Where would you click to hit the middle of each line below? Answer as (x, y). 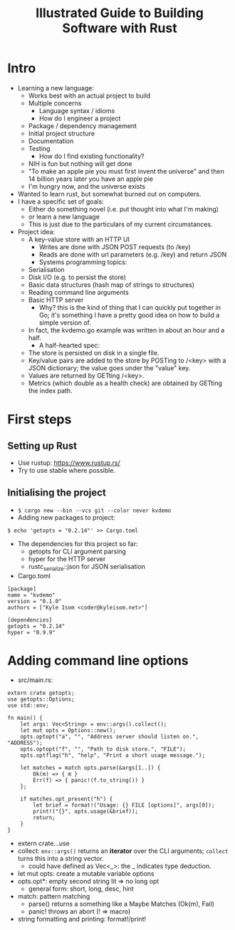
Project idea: (36, 231)
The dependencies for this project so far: (78, 543)
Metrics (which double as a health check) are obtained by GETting (125, 383)
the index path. (50, 390)
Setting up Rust (42, 445)
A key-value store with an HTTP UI (79, 239)
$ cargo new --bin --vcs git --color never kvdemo (94, 511)
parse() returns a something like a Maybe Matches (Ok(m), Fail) (121, 904)
